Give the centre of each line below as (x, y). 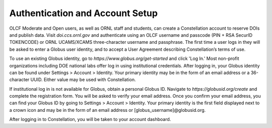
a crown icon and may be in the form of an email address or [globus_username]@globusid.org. (108, 110)
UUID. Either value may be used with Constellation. (83, 80)
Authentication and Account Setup (84, 13)
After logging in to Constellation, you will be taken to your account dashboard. (90, 119)
